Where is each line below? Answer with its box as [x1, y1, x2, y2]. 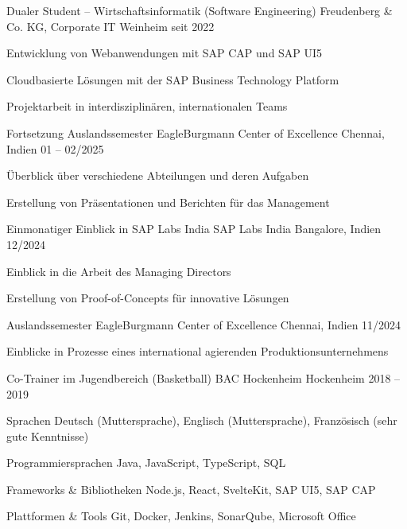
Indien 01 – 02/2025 [6, 140, 104, 157]
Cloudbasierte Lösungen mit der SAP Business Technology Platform [6, 71, 339, 88]
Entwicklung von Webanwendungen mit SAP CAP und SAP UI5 [6, 45, 323, 61]
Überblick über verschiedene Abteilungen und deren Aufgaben [6, 167, 309, 184]
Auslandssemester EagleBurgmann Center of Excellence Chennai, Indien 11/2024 [6, 316, 401, 333]
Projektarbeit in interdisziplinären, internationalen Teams [6, 98, 288, 115]
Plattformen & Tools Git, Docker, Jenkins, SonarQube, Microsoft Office [6, 508, 356, 524]
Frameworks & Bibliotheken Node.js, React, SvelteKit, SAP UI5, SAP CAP [6, 480, 376, 497]
